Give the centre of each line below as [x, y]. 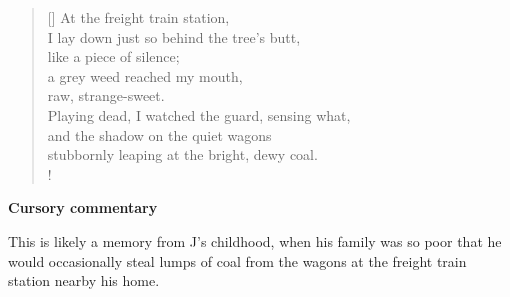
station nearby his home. [84, 280]
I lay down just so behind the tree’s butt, [174, 36]
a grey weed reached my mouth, [145, 75]
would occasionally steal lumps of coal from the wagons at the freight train [237, 260]
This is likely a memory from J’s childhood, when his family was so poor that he [255, 240]
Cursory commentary [83, 207]
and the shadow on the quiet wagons [159, 134]
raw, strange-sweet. [106, 95]
